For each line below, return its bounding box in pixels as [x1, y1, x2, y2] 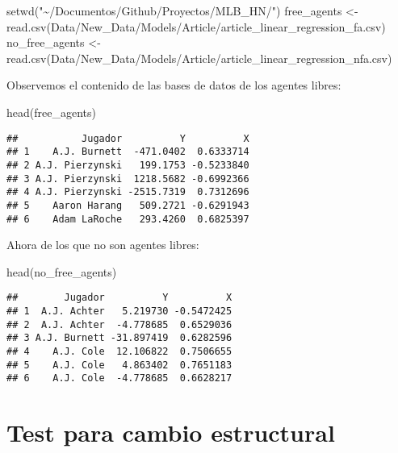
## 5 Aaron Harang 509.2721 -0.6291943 [6, 199, 249, 211]
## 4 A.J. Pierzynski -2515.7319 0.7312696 [6, 186, 249, 198]
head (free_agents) [6, 103, 96, 120]
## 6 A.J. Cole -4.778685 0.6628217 [6, 372, 233, 384]
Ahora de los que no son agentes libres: [6, 236, 199, 253]
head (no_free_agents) [6, 263, 117, 280]
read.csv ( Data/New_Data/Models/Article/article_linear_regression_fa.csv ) [6, 18, 386, 35]
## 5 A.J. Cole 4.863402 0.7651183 [6, 359, 233, 371]
